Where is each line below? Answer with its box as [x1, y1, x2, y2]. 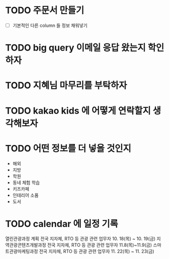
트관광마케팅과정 [5, 248, 38, 254]
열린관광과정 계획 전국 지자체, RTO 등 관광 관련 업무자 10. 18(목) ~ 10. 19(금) [5, 236, 156, 242]
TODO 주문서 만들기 [5, 5, 85, 16]
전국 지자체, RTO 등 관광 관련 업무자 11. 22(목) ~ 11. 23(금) [38, 248, 154, 254]
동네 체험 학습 [12, 179, 40, 186]
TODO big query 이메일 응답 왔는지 [5, 42, 146, 54]
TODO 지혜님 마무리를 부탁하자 [5, 80, 128, 91]
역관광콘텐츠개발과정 [5, 242, 47, 248]
